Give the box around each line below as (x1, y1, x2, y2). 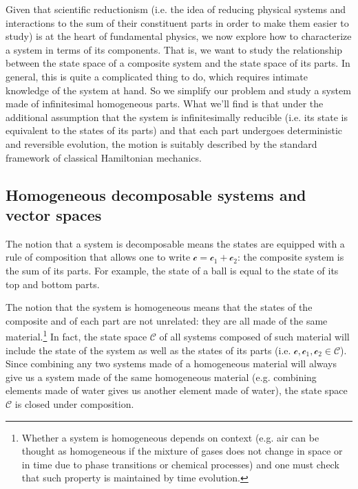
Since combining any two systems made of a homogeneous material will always (6, 356, 337, 371)
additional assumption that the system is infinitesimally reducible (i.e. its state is (6, 109, 348, 124)
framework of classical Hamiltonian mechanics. (6, 150, 202, 164)
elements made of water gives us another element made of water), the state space (6, 383, 348, 398)
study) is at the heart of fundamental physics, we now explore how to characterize (6, 29, 352, 43)
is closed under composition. (14, 396, 134, 411)
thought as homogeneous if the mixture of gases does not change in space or (21, 444, 343, 458)
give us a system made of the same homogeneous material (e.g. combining (6, 369, 317, 384)
